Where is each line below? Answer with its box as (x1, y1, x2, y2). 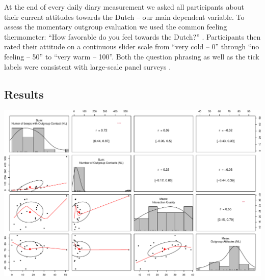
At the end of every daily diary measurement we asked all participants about (4, 2, 244, 12)
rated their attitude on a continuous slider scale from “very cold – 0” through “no (4, 41, 259, 52)
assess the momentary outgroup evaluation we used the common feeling (4, 21, 227, 32)
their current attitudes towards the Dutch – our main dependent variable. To (4, 11, 245, 22)
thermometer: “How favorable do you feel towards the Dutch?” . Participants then (4, 31, 261, 42)
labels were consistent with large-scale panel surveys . (4, 61, 171, 72)
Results (4, 86, 44, 102)
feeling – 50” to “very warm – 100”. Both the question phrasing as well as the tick (4, 51, 259, 61)
